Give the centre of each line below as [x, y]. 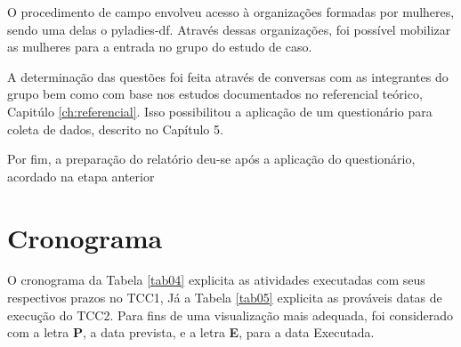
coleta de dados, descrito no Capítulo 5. [115, 129]
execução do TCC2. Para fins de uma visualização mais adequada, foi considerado [230, 315]
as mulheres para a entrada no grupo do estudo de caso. [160, 47]
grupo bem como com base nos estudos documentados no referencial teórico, [215, 94]
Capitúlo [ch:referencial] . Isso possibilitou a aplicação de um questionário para [220, 111]
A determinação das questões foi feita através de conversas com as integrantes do [228, 76]
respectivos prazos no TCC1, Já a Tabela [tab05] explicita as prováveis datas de [225, 298]
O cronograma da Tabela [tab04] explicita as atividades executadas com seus [216, 280]
